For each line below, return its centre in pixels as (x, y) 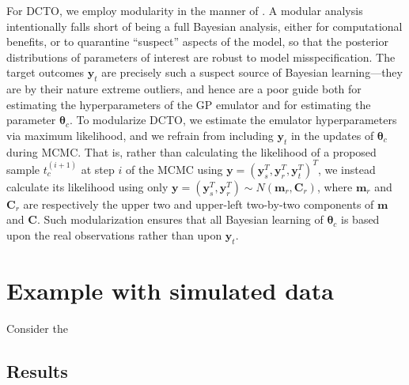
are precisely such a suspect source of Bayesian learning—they (252, 72)
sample (23, 169)
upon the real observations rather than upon (114, 235)
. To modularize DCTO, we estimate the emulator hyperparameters (233, 120)
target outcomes (45, 72)
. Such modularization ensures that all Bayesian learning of (180, 219)
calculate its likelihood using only (87, 186)
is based (360, 219)
